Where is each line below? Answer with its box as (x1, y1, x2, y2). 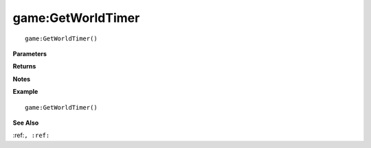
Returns (12, 62, 36, 71)
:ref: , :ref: (12, 131, 50, 140)
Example (12, 88, 38, 96)
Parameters (12, 49, 47, 58)
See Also (12, 119, 39, 127)
